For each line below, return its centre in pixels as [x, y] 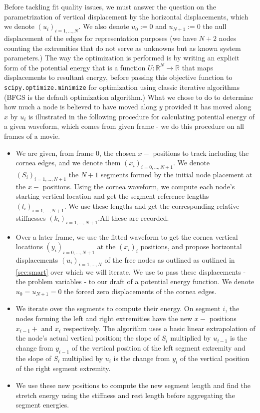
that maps [198, 67]
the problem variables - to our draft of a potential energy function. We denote [135, 281]
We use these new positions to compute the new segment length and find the [133, 385]
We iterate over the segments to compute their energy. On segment [118, 308]
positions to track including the [201, 153]
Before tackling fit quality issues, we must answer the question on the [110, 6]
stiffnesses [31, 217]
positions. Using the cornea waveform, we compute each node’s [139, 186]
